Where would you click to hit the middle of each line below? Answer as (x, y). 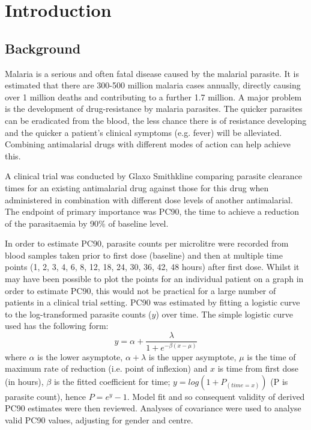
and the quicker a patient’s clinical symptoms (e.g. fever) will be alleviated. (143, 132)
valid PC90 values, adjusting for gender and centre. (99, 419)
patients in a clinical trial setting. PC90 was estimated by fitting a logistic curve (152, 302)
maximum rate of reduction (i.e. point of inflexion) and (106, 368)
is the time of (271, 356)
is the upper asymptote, (192, 356)
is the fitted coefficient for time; (112, 381)
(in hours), (24, 381)
